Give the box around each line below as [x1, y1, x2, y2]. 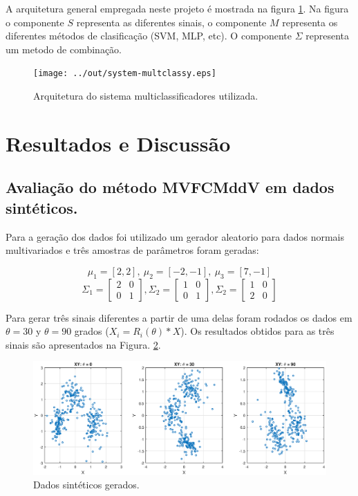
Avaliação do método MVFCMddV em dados [6, 176, 335, 198]
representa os [282, 15, 338, 29]
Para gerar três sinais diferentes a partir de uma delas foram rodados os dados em [6, 310, 352, 324]
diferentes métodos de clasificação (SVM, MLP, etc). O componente [6, 28, 292, 43]
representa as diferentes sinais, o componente [76, 15, 267, 29]
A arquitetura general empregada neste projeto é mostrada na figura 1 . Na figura [6, 1, 349, 15]
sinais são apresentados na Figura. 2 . [6, 337, 161, 351]
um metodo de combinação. [6, 42, 122, 56]
